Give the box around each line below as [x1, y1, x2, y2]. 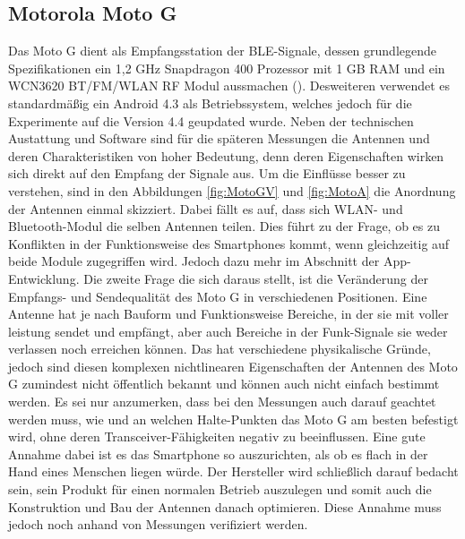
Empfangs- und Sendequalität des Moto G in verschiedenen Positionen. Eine [8, 287, 427, 305]
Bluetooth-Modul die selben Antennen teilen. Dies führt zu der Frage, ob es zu [8, 217, 441, 235]
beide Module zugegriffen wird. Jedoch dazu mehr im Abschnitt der [8, 252, 380, 270]
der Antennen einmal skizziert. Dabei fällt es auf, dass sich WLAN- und [8, 199, 403, 218]
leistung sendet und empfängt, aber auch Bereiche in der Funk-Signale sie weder [8, 321, 448, 340]
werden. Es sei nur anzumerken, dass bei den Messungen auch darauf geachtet [8, 392, 436, 411]
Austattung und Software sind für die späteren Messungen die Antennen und [8, 129, 430, 148]
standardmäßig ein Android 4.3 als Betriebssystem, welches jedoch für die [8, 93, 412, 112]
